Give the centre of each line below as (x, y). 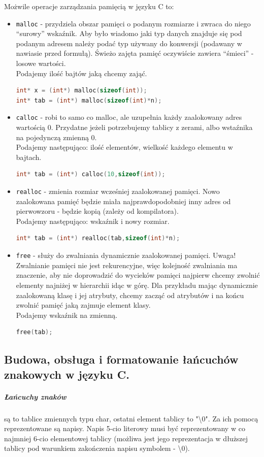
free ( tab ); (34, 332)
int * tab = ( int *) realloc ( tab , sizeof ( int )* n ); (98, 238)
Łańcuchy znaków (35, 396)
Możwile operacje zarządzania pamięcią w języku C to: (89, 6)
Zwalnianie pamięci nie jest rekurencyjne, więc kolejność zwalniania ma (127, 265)
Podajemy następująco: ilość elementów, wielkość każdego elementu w (124, 147)
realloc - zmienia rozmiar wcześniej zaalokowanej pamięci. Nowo (118, 191)
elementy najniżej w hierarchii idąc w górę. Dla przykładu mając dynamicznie (137, 285)
